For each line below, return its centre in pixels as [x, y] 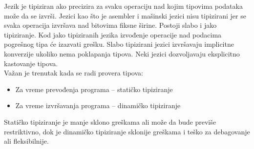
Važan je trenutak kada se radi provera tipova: [74, 73]
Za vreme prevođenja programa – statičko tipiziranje [94, 89]
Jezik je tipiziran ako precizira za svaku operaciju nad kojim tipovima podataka [123, 6]
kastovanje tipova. [31, 63]
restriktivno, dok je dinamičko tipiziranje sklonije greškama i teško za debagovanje [127, 131]
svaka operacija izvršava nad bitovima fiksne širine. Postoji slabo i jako [110, 25]
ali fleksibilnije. [26, 141]
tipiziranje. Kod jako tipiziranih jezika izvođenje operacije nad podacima [113, 34]
